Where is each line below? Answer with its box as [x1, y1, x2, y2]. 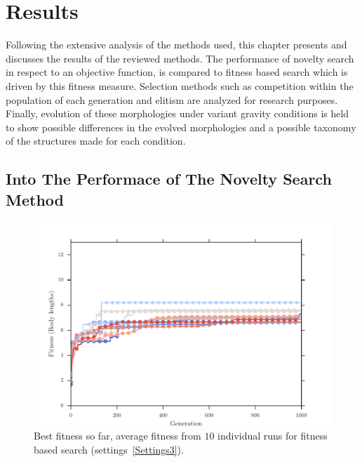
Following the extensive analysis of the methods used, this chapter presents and [6, 37, 347, 52]
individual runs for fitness [217, 428, 328, 443]
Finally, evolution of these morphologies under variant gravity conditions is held [6, 106, 349, 121]
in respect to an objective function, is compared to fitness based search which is [6, 65, 348, 79]
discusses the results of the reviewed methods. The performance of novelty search [6, 51, 354, 65]
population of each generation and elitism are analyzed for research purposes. [6, 92, 338, 107]
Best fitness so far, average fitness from [34, 428, 201, 443]
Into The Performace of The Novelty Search [6, 168, 332, 190]
